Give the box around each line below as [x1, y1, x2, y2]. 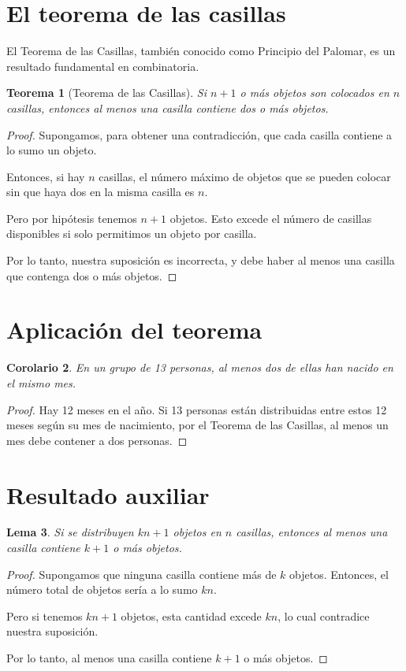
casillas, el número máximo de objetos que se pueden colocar [99, 168, 391, 184]
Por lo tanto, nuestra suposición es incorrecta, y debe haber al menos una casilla [6, 252, 395, 269]
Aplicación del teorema [6, 313, 263, 346]
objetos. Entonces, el [289, 565, 389, 582]
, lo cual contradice [277, 607, 370, 624]
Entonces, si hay [6, 168, 85, 184]
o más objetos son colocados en [240, 84, 389, 101]
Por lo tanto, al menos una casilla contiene [6, 650, 212, 666]
